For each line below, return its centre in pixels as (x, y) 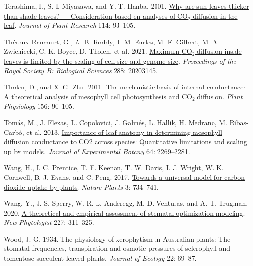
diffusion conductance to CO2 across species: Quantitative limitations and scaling (126, 142)
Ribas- (239, 122)
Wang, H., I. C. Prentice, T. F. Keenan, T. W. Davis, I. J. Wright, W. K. (114, 167)
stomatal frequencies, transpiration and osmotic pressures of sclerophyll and (117, 248)
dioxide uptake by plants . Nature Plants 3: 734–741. (81, 187)
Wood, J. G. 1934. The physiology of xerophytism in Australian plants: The (117, 238)
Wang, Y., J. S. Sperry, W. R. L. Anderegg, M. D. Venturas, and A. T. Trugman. (126, 203)
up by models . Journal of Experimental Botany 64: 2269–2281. (97, 151)
